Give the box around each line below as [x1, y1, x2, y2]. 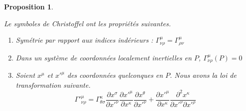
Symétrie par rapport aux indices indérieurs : [15, 35, 153, 45]
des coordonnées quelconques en [67, 70, 163, 80]
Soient [15, 70, 35, 80]
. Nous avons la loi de [170, 70, 237, 80]
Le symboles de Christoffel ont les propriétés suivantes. [4, 18, 171, 28]
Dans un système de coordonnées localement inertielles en [15, 52, 192, 62]
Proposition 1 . [4, 1, 53, 11]
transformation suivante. [15, 79, 91, 90]
